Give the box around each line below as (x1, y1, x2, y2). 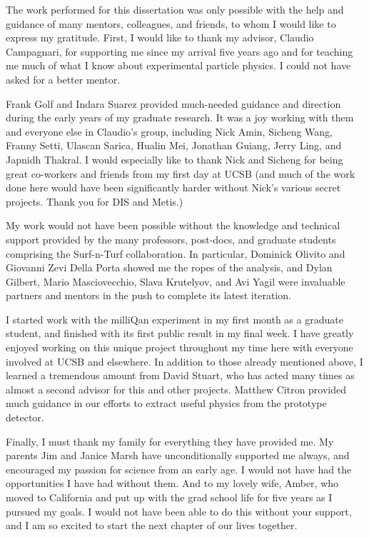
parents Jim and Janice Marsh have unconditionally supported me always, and (6, 448, 350, 463)
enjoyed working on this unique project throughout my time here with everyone (6, 340, 353, 355)
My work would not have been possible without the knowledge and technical (6, 218, 340, 233)
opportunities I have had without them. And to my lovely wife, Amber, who (6, 476, 339, 491)
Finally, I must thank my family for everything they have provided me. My (6, 433, 334, 448)
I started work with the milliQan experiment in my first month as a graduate (6, 311, 343, 326)
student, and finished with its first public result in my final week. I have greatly (6, 326, 354, 341)
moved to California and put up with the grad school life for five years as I (6, 490, 333, 504)
